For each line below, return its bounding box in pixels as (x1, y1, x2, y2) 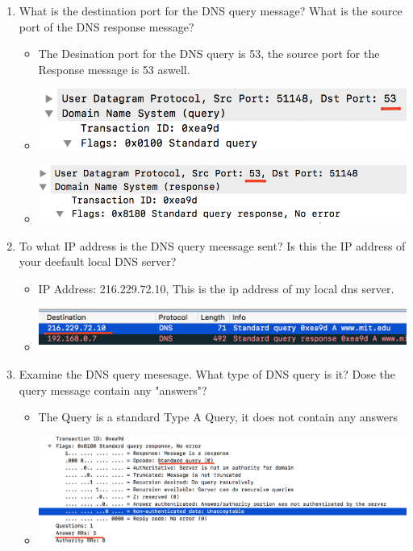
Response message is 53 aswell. (38, 60, 190, 77)
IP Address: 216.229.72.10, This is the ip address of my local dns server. (38, 280, 394, 296)
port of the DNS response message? (19, 18, 194, 35)
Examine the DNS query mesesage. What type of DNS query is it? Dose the (19, 365, 396, 382)
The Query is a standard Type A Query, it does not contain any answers (38, 408, 398, 425)
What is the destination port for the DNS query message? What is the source (19, 2, 403, 19)
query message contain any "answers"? (19, 381, 207, 398)
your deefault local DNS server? (19, 253, 177, 270)
